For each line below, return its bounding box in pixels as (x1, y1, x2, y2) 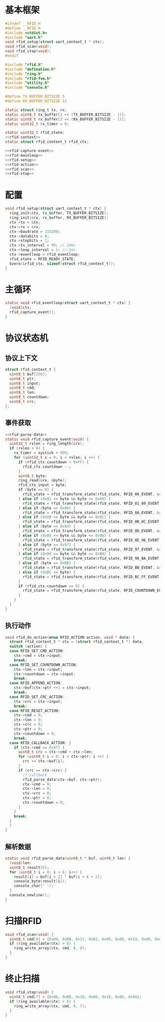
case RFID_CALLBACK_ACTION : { (9, 740, 71, 746)
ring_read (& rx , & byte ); (18, 478, 67, 483)
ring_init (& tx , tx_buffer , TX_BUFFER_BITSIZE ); (9, 211, 109, 216)
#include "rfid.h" (5, 62, 43, 67)
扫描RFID (5, 915, 42, 926)
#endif (5, 53, 19, 58)
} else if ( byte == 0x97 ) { (18, 542, 76, 547)
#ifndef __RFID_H (5, 21, 41, 26)
